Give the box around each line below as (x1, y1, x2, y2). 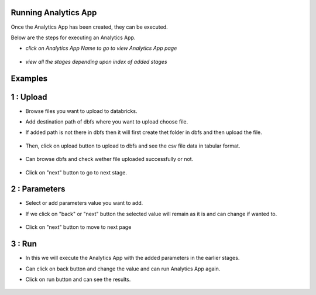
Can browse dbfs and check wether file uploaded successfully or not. (25, 156, 194, 163)
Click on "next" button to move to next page (25, 224, 132, 231)
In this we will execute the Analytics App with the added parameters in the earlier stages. (25, 255, 240, 262)
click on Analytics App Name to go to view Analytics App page (25, 44, 177, 52)
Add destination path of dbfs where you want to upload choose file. (25, 118, 188, 125)
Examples (11, 73, 48, 83)
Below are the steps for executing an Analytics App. (11, 34, 136, 41)
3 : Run (11, 239, 37, 249)
